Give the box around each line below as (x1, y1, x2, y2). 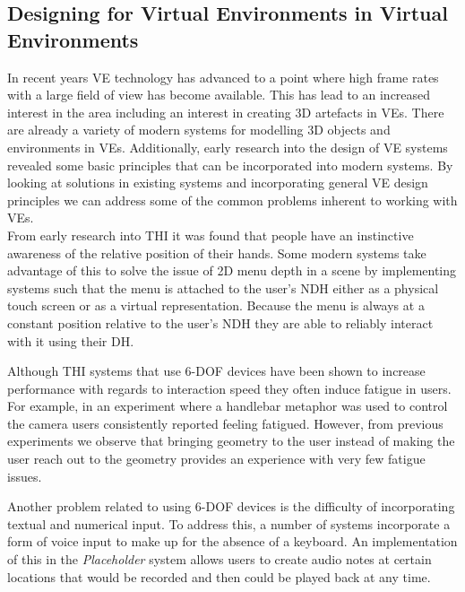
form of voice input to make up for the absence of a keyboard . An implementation (7, 532, 458, 551)
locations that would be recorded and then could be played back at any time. (7, 567, 431, 586)
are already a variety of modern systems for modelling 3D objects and (7, 120, 391, 139)
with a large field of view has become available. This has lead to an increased (7, 85, 431, 104)
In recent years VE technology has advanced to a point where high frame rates (7, 67, 439, 86)
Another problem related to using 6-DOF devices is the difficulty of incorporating (7, 497, 455, 516)
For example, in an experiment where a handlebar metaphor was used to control (7, 396, 448, 415)
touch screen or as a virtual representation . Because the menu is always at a (7, 296, 425, 315)
